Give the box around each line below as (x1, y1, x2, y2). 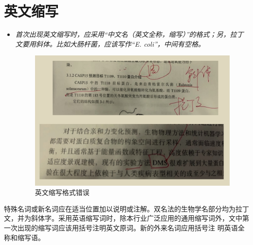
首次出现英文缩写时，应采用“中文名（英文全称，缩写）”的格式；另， (15, 29, 230, 39)
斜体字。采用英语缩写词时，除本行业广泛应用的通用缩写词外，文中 (31, 213, 242, 223)
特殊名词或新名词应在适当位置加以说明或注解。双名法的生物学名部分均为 (4, 203, 235, 213)
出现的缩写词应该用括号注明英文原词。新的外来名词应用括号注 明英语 (17, 223, 238, 232)
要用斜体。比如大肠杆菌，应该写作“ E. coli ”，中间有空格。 (22, 38, 205, 49)
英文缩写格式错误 (35, 187, 90, 197)
